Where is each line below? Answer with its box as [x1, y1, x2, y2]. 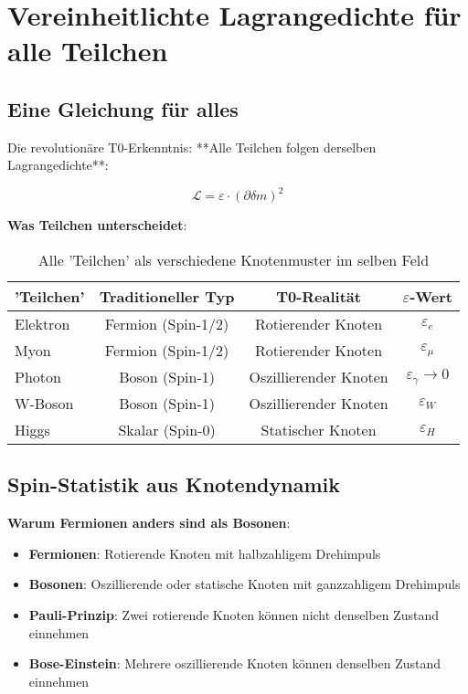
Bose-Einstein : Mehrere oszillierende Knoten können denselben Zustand [28, 654, 441, 673]
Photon [15, 366, 61, 388]
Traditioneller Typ [99, 286, 235, 308]
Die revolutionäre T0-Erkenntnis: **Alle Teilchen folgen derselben [7, 137, 377, 156]
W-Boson [15, 393, 74, 415]
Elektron [15, 313, 70, 335]
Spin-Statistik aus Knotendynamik [7, 470, 340, 499]
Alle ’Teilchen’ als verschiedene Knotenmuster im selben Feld [37, 249, 430, 271]
